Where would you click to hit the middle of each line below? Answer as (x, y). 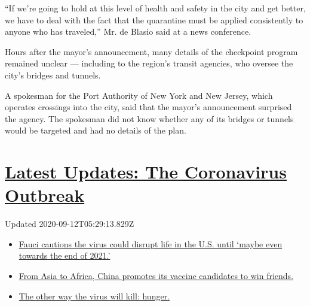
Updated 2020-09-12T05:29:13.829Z (70, 224)
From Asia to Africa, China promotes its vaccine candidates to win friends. (156, 276)
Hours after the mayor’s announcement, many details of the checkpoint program (151, 51)
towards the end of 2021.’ (65, 255)
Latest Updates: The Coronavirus (146, 172)
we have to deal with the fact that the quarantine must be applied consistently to (154, 19)
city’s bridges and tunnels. (53, 75)
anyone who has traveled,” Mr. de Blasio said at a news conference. (128, 31)
